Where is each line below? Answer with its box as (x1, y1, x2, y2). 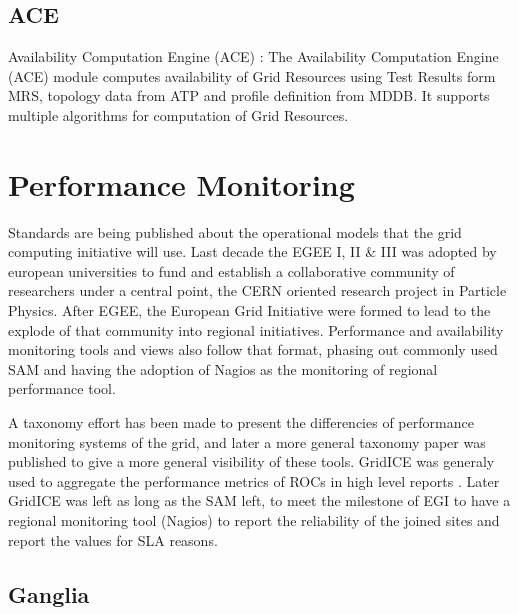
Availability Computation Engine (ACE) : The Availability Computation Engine (8, 46, 499, 67)
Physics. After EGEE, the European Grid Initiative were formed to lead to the (8, 300, 491, 321)
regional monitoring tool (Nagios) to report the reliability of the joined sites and (8, 510, 500, 531)
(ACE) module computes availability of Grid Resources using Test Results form (8, 65, 496, 86)
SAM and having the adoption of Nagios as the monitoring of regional (8, 358, 438, 379)
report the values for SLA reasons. (8, 529, 218, 550)
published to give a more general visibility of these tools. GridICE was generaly (8, 451, 495, 472)
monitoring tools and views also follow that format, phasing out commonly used (8, 339, 498, 360)
